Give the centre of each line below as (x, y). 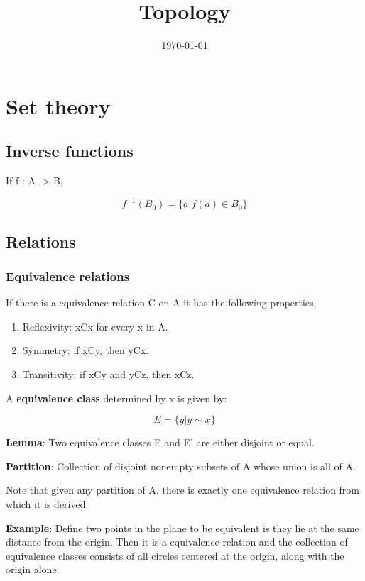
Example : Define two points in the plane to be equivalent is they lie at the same (182, 527)
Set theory (58, 105)
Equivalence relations (68, 276)
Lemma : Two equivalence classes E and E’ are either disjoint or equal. (160, 442)
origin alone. (33, 569)
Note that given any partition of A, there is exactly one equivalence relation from (183, 490)
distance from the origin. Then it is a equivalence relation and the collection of (177, 542)
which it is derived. (47, 503)
